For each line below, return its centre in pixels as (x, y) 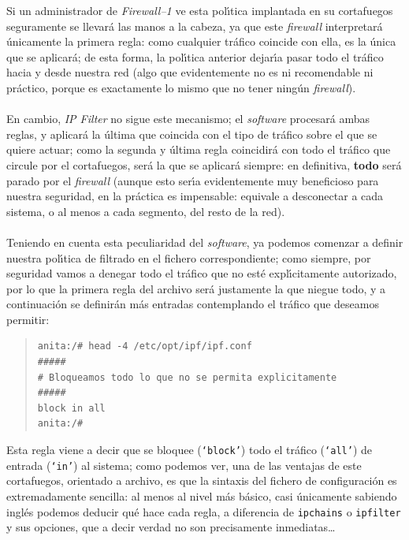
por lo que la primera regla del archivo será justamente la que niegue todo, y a (196, 288)
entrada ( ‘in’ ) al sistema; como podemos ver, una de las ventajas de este (184, 465)
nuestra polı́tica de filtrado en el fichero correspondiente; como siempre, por (189, 257)
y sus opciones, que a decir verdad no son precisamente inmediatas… (171, 527)
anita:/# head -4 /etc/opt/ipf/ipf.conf (145, 346)
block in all (71, 408)
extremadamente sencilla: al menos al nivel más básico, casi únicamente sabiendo (202, 495)
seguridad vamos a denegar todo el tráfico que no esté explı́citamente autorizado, (202, 273)
